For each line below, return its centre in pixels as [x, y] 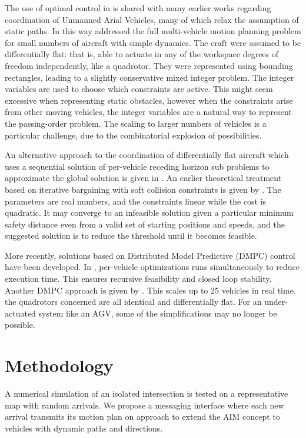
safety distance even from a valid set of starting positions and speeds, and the [145, 224]
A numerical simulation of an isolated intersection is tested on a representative [147, 393]
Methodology [59, 365]
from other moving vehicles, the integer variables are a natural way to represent [148, 112]
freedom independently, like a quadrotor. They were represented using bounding [149, 65]
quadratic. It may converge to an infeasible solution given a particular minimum [149, 213]
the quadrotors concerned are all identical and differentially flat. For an [133, 302]
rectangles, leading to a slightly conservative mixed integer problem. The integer [149, 77]
